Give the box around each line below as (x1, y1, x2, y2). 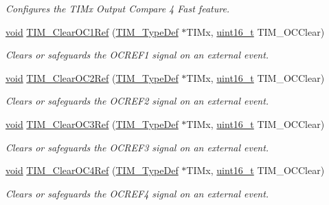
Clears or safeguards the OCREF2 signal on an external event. (5, 94, 269, 108)
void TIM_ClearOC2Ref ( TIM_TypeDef (5, 70, 179, 85)
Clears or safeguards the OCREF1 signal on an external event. (5, 47, 269, 62)
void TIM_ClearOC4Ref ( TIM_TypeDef (5, 163, 179, 177)
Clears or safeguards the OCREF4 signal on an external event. (5, 186, 269, 200)
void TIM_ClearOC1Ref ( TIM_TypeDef (5, 24, 179, 39)
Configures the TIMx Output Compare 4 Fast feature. (5, 1, 230, 15)
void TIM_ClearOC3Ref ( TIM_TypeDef (5, 116, 179, 131)
